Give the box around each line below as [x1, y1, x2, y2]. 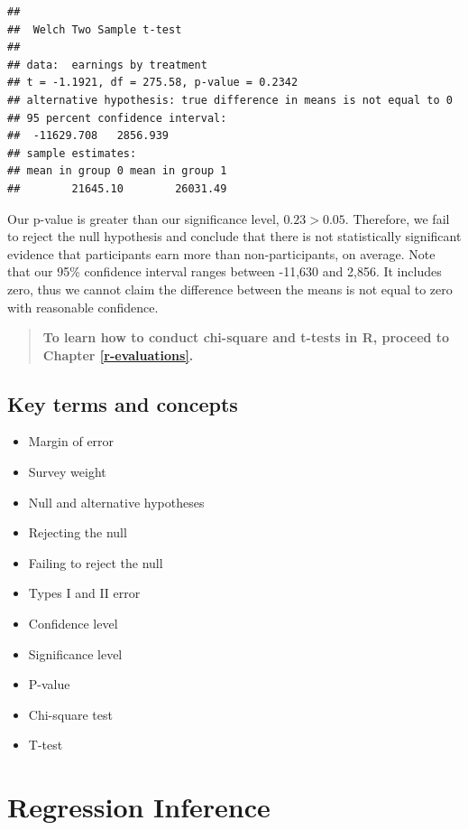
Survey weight [28, 462, 106, 481]
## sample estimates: [7, 146, 137, 160]
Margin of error [28, 432, 115, 451]
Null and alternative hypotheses [28, 492, 205, 511]
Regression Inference [7, 788, 271, 825]
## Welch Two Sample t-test [7, 23, 182, 36]
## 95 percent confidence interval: [7, 111, 227, 125]
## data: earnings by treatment [7, 58, 207, 71]
